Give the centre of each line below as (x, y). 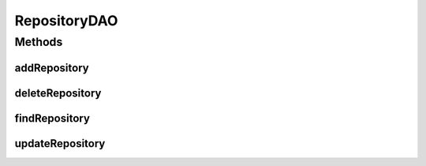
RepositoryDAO (66, 21)
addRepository (52, 68)
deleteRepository (58, 93)
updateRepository (60, 143)
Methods (39, 42)
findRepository (52, 118)
